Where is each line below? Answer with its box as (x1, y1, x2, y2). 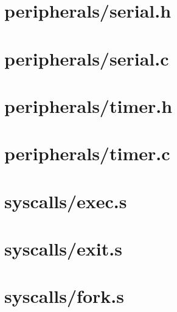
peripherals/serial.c (4, 46, 169, 70)
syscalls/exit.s (4, 236, 122, 261)
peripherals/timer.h (4, 93, 173, 118)
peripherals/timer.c (4, 141, 170, 166)
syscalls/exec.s (4, 188, 127, 213)
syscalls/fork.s (4, 283, 124, 308)
